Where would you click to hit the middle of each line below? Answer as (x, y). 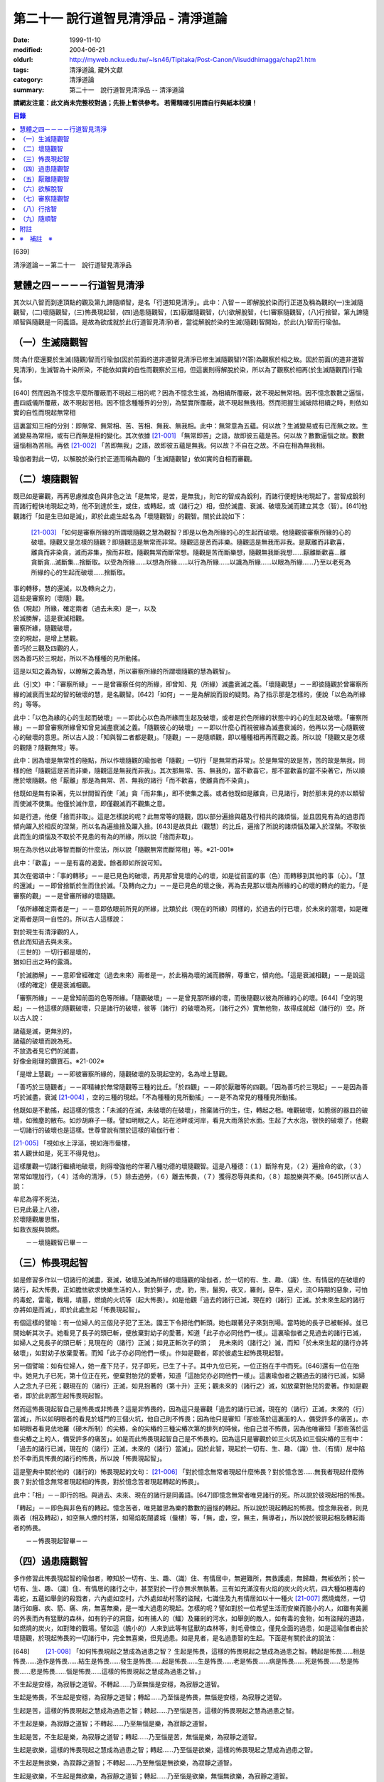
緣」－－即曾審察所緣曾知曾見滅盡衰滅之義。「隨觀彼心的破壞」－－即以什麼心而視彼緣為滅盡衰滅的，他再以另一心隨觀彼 (189, 727)
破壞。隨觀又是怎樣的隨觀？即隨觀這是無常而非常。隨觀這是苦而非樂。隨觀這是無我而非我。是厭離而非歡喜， (190, 542)
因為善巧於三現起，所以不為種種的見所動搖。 (79, 658)
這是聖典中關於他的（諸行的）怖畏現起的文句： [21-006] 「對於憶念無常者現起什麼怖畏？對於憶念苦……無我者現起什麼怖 (189, 1471)
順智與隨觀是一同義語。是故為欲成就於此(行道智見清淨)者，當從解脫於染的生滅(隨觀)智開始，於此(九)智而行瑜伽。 (179, 322)
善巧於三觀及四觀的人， (47, 648)
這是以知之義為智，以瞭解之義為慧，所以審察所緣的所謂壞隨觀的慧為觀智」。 (124, 671)
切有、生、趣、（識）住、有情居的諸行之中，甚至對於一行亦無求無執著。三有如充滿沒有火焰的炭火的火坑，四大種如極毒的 (189, 1588)
